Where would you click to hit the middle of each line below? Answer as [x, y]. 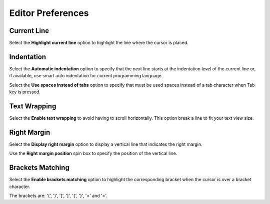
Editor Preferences [49, 13]
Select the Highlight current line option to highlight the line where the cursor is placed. [99, 43]
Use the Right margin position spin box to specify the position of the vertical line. [93, 153]
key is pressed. [25, 92]
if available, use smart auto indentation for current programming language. [86, 76]
